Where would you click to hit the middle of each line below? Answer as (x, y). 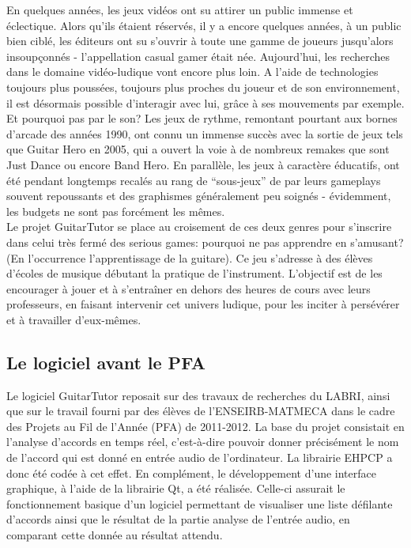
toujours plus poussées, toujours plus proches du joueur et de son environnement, (203, 87)
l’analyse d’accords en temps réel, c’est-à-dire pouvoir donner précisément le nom (203, 442)
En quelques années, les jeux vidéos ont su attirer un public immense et (180, 9)
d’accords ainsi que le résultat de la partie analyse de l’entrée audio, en (178, 519)
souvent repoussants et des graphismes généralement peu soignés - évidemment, (199, 196)
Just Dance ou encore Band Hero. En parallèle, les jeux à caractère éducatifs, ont (203, 164)
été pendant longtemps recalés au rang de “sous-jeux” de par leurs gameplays (194, 180)
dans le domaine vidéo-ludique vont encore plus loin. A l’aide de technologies (192, 72)
